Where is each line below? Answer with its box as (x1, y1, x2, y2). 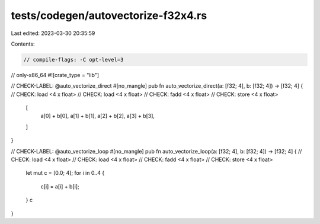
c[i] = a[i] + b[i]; (40, 183, 79, 190)
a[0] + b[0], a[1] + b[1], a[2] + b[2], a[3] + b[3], (40, 113, 155, 120)
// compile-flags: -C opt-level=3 (23, 56, 124, 63)
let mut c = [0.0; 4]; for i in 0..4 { (25, 169, 105, 177)
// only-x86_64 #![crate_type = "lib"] (11, 71, 100, 78)
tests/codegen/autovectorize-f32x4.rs (11, 9, 207, 22)
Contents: (11, 40, 35, 47)
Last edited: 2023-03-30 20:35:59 (11, 30, 95, 37)
